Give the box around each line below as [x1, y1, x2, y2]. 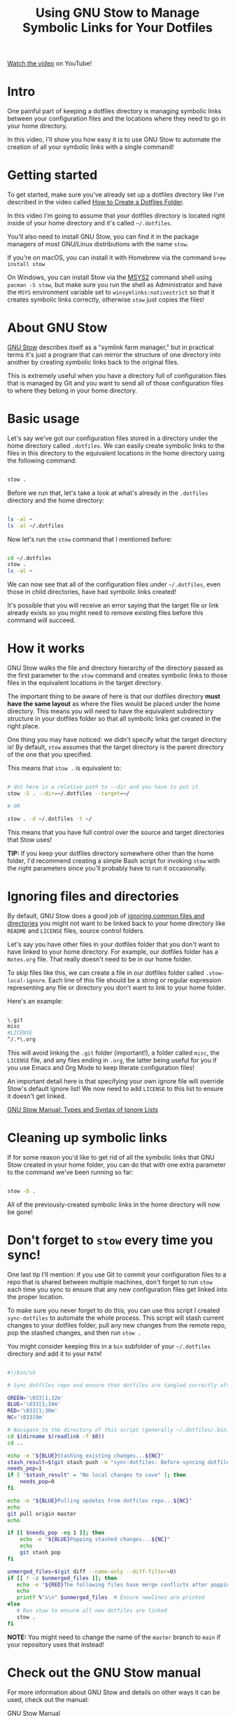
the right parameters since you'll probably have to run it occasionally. [7, 864, 207, 872]
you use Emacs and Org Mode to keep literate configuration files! [7, 1064, 194, 1072]
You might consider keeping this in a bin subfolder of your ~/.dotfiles [7, 1342, 211, 1350]
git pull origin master [7, 1510, 77, 1517]
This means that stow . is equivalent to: [7, 764, 122, 773]
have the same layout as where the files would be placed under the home [7, 700, 220, 708]
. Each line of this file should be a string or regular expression [44, 976, 222, 984]
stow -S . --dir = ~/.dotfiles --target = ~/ [7, 790, 130, 797]
